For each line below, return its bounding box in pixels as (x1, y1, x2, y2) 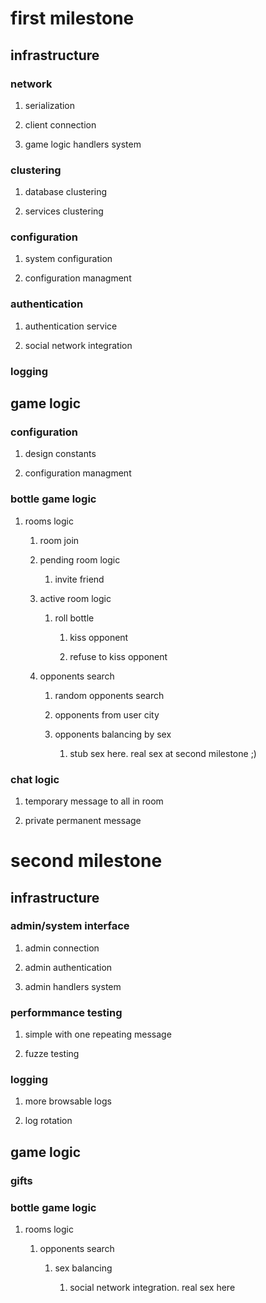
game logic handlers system (24, 138, 142, 150)
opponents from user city (54, 708, 160, 721)
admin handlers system (24, 980, 122, 992)
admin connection (24, 942, 100, 954)
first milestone (10, 7, 135, 30)
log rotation (24, 1115, 73, 1127)
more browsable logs (24, 1095, 112, 1107)
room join (39, 534, 80, 546)
